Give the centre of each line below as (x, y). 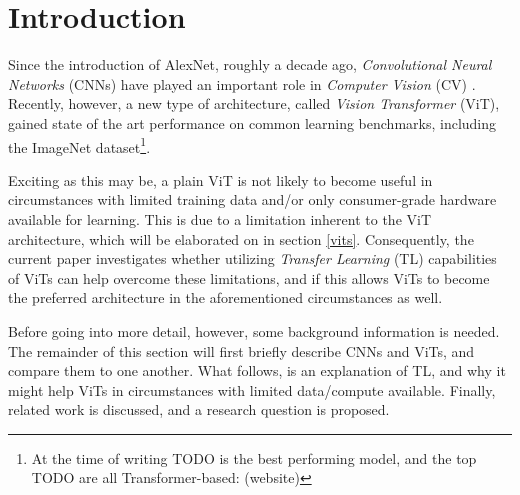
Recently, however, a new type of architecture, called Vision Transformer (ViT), (254, 103)
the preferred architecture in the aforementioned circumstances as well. (225, 297)
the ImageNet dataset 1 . (79, 145)
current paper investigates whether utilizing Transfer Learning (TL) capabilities (252, 258)
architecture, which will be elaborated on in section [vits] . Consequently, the (241, 238)
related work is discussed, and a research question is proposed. (199, 409)
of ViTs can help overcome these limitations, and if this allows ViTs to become (249, 277)
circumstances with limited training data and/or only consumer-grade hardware (252, 199)
